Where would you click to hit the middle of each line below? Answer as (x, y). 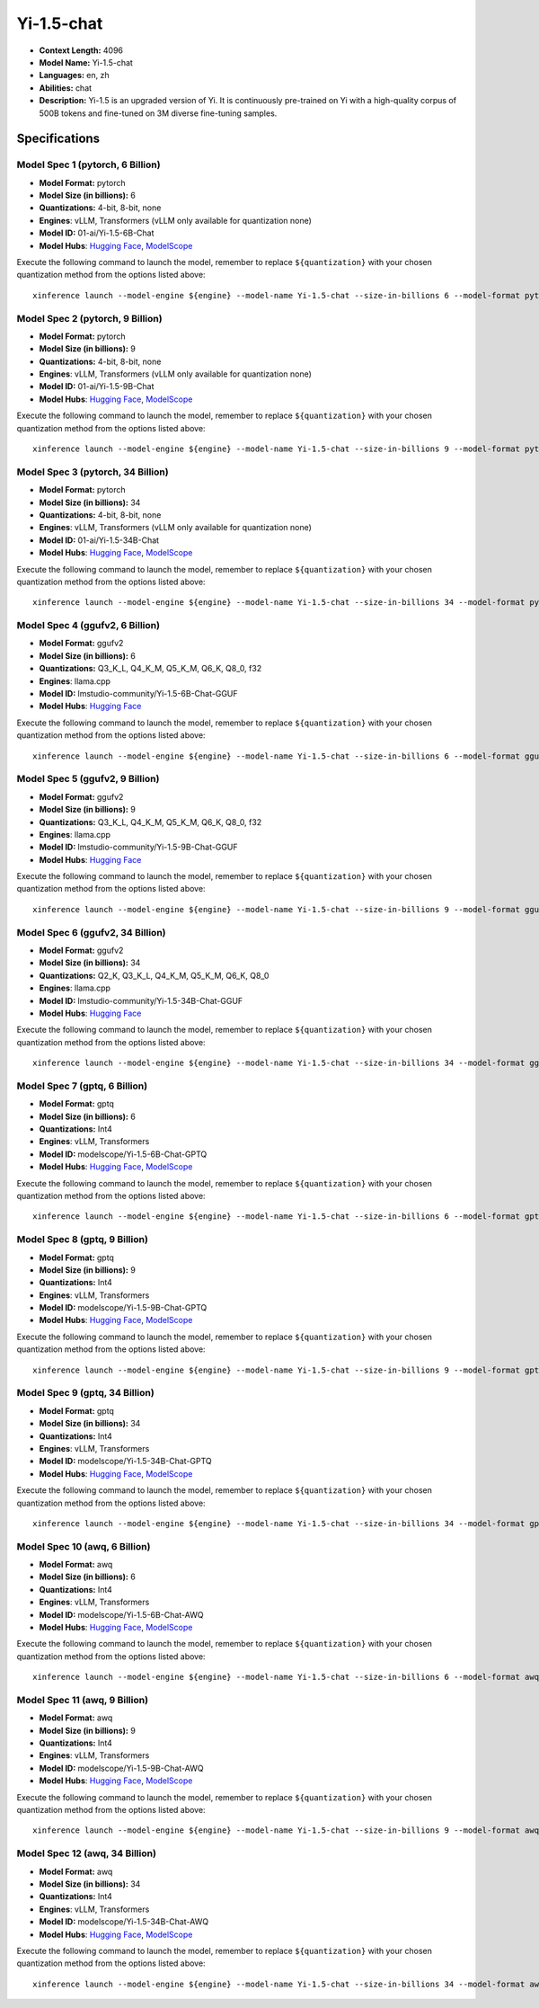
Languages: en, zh (74, 76)
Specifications (58, 139)
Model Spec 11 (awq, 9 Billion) (82, 1700)
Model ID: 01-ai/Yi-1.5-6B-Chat (97, 233)
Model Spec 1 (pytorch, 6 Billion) (88, 164)
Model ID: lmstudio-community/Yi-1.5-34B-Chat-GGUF (141, 1000)
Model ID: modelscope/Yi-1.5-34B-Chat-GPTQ (126, 1462)
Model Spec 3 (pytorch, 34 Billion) (93, 472)
